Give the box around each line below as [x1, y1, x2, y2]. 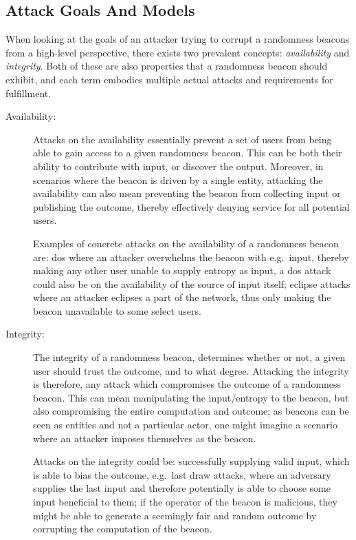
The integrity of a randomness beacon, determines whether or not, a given [33, 350, 346, 364]
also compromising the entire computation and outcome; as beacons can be [33, 404, 349, 418]
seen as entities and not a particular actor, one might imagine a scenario [33, 417, 337, 432]
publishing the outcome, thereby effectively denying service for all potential [33, 199, 350, 214]
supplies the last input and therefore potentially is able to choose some [33, 481, 331, 495]
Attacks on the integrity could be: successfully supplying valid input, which [33, 454, 350, 468]
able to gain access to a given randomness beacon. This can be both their [33, 145, 342, 160]
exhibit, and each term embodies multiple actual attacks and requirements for [5, 72, 333, 86]
